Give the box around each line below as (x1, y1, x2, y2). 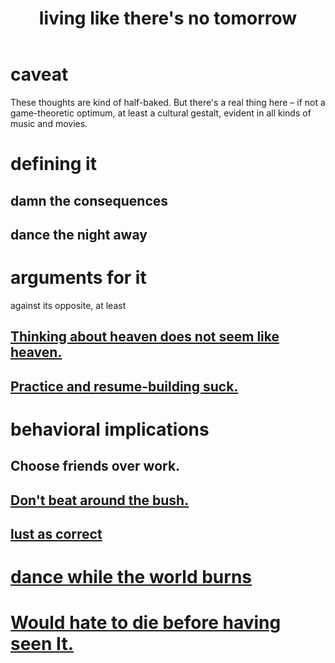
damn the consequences (10, 192, 169, 209)
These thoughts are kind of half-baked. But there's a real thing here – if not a (10, 96, 326, 108)
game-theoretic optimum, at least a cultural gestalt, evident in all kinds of (10, 107, 312, 119)
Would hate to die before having (10, 612, 282, 634)
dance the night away (10, 226, 148, 243)
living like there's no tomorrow (38, 7, 298, 30)
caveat (10, 63, 69, 86)
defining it (10, 153, 97, 176)
